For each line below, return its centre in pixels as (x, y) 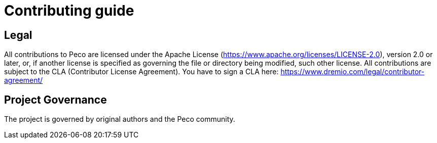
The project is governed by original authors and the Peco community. (120, 119)
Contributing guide (69, 11)
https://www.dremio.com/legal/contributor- (353, 72)
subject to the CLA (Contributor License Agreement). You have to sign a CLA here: (141, 72)
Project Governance (56, 100)
